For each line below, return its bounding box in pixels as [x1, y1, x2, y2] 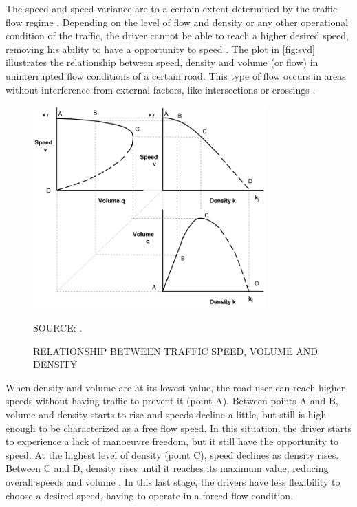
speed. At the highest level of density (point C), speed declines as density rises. [6, 447, 339, 462]
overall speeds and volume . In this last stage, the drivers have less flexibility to [6, 474, 340, 488]
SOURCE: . [33, 321, 83, 334]
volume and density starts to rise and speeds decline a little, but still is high [6, 407, 327, 421]
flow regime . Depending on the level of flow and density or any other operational [6, 14, 349, 29]
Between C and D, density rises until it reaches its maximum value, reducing [6, 461, 329, 475]
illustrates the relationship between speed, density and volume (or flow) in [6, 55, 318, 69]
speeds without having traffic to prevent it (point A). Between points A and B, [6, 393, 338, 408]
